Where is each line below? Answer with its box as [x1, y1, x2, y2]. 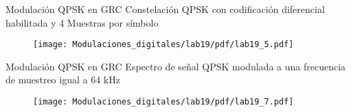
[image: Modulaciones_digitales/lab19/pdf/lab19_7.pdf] [33, 97, 294, 107]
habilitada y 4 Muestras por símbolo [5, 15, 159, 29]
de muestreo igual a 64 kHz [5, 72, 120, 87]
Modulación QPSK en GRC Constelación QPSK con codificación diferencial [5, 2, 325, 16]
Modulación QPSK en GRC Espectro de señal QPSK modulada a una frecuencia [5, 59, 346, 73]
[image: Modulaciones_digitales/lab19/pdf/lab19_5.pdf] [33, 40, 294, 50]
